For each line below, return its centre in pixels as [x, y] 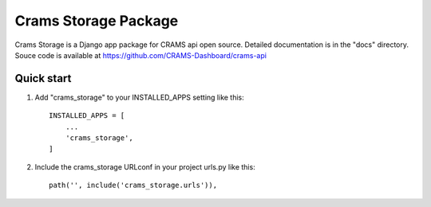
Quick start [43, 78]
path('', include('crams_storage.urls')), [133, 186]
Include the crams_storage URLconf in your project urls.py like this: [145, 166]
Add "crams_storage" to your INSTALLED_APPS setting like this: [140, 97]
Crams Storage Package [97, 21]
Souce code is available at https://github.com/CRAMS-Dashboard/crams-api [141, 55]
